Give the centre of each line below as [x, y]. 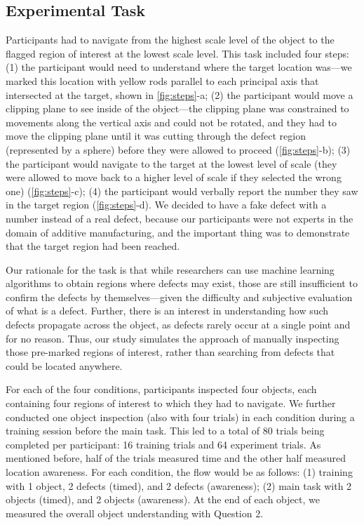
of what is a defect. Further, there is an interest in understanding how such [167, 311]
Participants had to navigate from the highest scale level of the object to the [170, 40]
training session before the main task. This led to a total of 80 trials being [165, 431]
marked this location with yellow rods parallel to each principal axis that [162, 80]
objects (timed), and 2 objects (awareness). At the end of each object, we [163, 499]
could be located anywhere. [64, 365]
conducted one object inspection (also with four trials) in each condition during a [180, 417]
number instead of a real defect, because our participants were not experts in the [180, 218]
